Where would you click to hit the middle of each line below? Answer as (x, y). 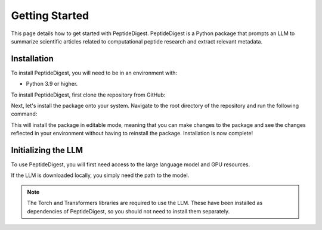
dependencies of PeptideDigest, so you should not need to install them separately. (128, 211)
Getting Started (50, 15)
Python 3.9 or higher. (52, 84)
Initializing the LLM (47, 150)
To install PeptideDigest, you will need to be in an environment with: (94, 73)
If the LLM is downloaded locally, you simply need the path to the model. (100, 175)
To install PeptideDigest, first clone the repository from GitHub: (88, 95)
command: (24, 114)
